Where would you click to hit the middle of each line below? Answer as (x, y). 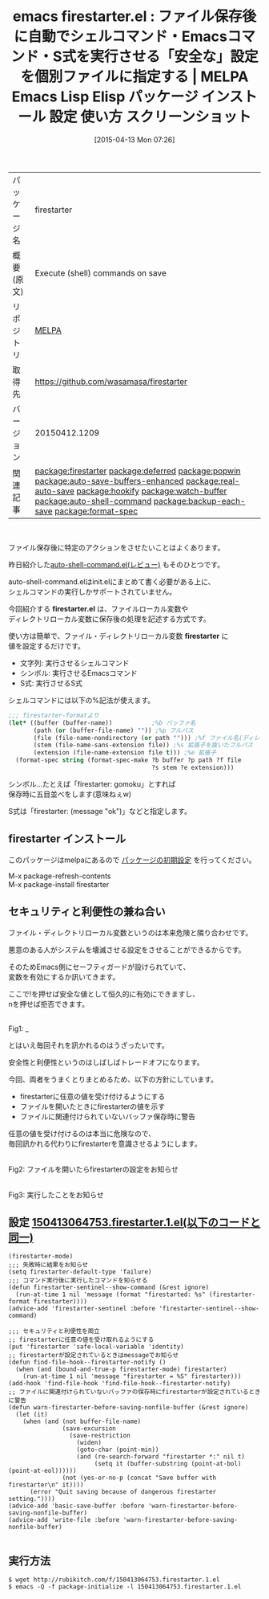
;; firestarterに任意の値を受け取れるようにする (81, 1340)
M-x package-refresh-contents (60, 876)
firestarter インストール (67, 839)
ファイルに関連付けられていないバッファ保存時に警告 (108, 1116)
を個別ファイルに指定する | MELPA (134, 77)
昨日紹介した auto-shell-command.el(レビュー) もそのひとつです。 (116, 564)
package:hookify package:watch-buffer (151, 491)
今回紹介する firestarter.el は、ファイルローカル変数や (98, 608)
